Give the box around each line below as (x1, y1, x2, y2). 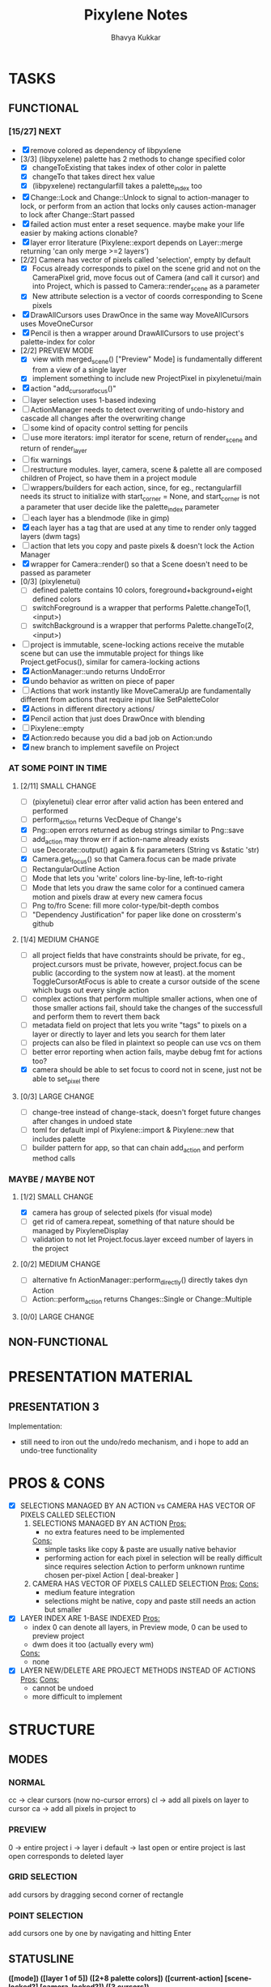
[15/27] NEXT (8, 126, 62, 137)
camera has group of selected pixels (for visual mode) (32, 1207, 213, 1217)
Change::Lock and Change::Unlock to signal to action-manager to (30, 192, 249, 202)
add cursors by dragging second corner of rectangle (8, 1890, 184, 1899)
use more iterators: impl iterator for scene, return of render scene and (30, 433, 257, 444)
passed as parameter (19, 568, 91, 578)
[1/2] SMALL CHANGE (19, 1192, 94, 1202)
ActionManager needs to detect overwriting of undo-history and (30, 405, 244, 415)
